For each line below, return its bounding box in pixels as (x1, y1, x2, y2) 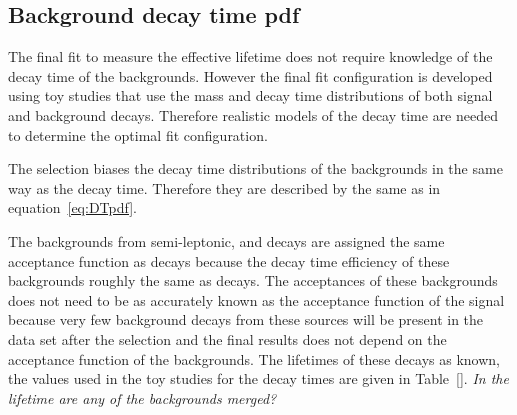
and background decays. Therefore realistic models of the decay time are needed (8, 104, 498, 125)
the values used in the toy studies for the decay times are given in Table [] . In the (8, 368, 509, 389)
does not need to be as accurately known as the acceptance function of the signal (8, 289, 505, 310)
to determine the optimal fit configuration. (8, 124, 268, 145)
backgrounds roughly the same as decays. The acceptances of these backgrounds (8, 270, 498, 291)
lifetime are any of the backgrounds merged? (8, 387, 277, 408)
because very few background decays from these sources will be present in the (8, 309, 484, 330)
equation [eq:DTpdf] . (8, 197, 137, 218)
